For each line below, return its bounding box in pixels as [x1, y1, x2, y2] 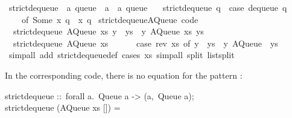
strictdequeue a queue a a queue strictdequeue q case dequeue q [8, 1, 287, 13]
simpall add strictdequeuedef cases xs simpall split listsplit [8, 48, 235, 61]
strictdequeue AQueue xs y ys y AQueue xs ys [13, 25, 204, 38]
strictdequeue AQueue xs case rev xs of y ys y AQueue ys [13, 36, 278, 49]
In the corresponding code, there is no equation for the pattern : [5, 68, 243, 81]
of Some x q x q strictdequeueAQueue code [21, 13, 198, 25]
